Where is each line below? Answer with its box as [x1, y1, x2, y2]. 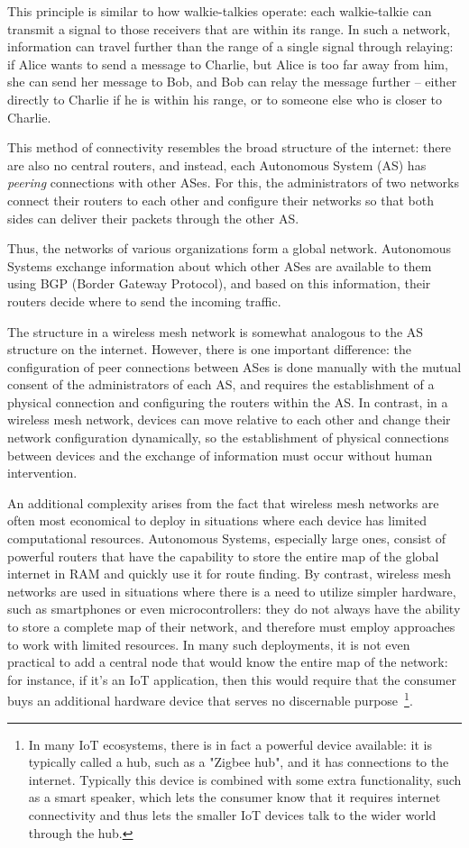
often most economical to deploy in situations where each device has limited [7, 511, 428, 530]
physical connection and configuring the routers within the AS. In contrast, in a [7, 392, 448, 411]
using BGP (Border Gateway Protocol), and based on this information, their [7, 274, 431, 293]
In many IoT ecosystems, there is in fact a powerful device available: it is [28, 734, 433, 753]
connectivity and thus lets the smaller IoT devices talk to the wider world [28, 806, 437, 824]
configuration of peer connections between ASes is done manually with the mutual [7, 357, 462, 376]
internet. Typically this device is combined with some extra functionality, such [28, 770, 462, 789]
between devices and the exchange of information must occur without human [7, 445, 433, 464]
